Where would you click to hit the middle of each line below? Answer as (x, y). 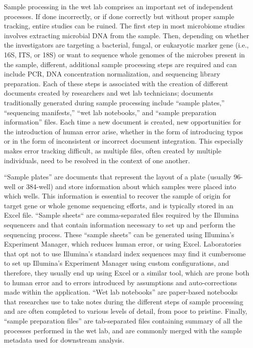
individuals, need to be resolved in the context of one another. (97, 160)
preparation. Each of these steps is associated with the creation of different (116, 83)
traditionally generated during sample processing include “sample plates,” (114, 102)
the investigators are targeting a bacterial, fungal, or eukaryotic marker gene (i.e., (126, 45)
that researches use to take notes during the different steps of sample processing (124, 301)
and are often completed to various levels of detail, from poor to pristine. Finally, (126, 311)
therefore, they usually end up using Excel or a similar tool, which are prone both (127, 273)
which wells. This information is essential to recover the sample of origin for (117, 196)
